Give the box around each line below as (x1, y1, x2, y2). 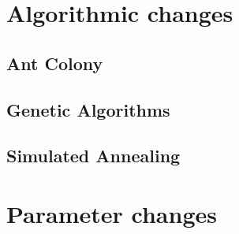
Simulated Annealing (6, 143, 181, 168)
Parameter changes (6, 197, 217, 229)
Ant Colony (6, 50, 103, 75)
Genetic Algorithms (6, 97, 170, 121)
